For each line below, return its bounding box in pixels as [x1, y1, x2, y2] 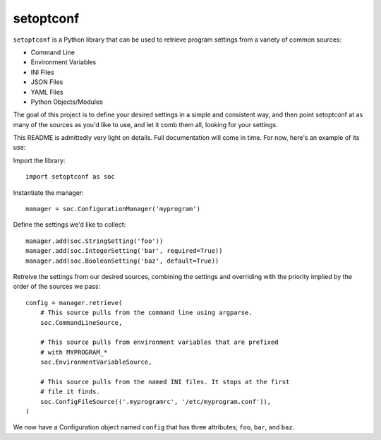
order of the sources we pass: [13, 283, 101, 291]
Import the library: [13, 156, 66, 165]
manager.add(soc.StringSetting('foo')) [25, 237, 164, 245]
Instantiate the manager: [13, 188, 84, 197]
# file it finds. [40, 388, 100, 396]
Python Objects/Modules [30, 97, 104, 106]
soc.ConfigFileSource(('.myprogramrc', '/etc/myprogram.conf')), [40, 398, 272, 405]
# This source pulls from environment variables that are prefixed [40, 338, 279, 346]
